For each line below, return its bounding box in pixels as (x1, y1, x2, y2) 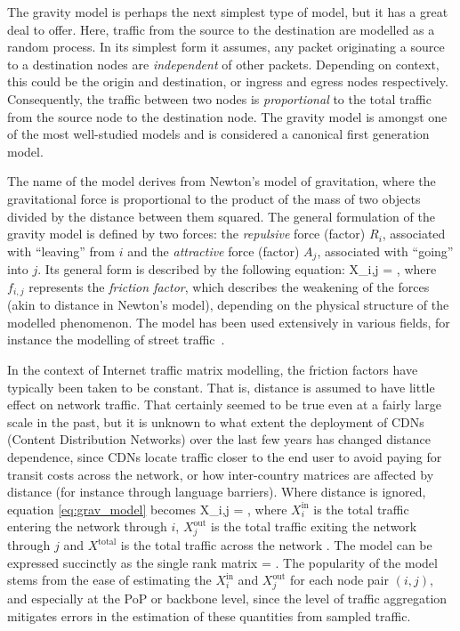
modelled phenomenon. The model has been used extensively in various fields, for (7, 312, 450, 331)
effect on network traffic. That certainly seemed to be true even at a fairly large (7, 395, 441, 414)
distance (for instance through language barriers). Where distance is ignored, (7, 482, 426, 501)
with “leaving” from (7, 241, 115, 260)
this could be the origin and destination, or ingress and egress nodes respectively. (7, 72, 448, 91)
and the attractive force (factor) (127, 241, 300, 260)
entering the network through (7, 517, 167, 536)
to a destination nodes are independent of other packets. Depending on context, (7, 54, 440, 73)
